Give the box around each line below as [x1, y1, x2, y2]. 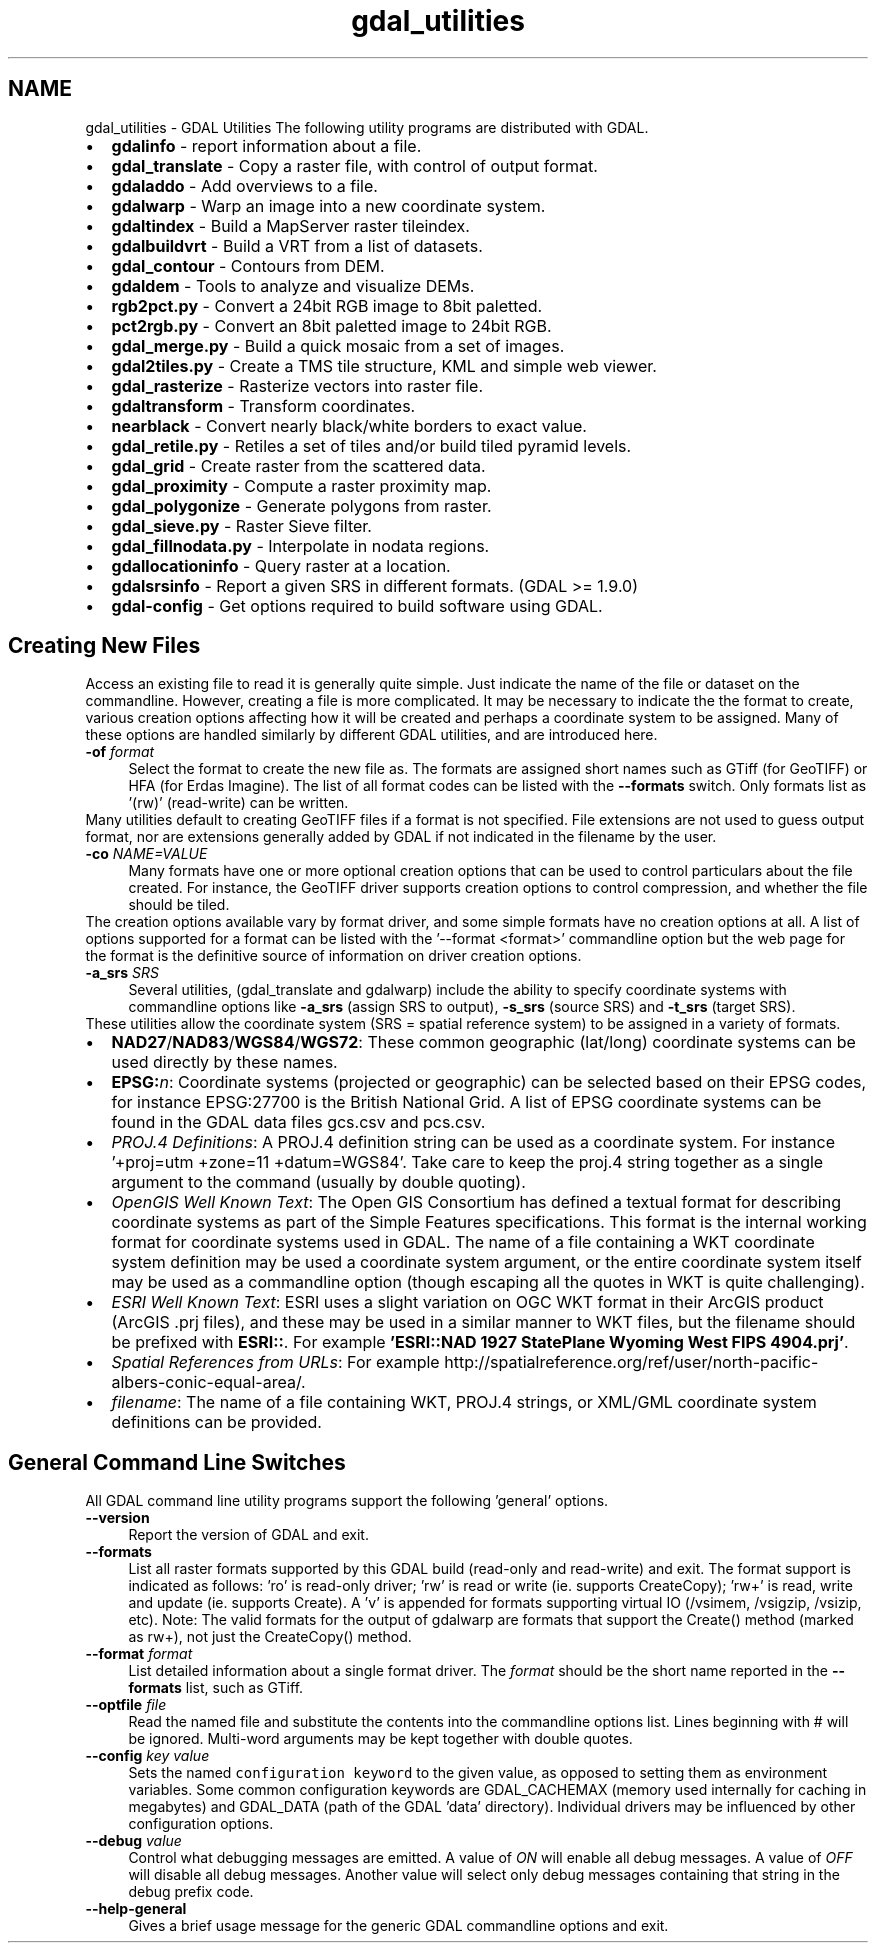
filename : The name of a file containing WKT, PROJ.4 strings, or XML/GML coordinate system [111, 1392, 817, 1413]
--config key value [85, 1747, 210, 1765]
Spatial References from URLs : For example [111, 1352, 440, 1373]
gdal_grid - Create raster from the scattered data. [111, 455, 486, 476]
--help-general [85, 1900, 187, 1918]
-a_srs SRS [85, 964, 160, 982]
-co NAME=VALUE [85, 845, 208, 863]
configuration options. [128, 1815, 274, 1833]
